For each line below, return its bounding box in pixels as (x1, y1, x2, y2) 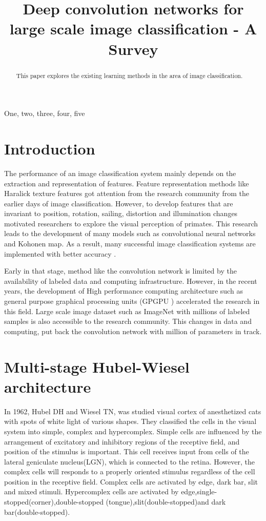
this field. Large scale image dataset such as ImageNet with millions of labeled (4, 305, 250, 316)
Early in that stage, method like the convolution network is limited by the (4, 265, 237, 276)
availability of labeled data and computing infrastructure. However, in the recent (4, 275, 257, 286)
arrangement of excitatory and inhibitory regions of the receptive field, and (4, 436, 240, 447)
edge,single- (181, 486, 217, 497)
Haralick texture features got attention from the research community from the (4, 188, 249, 199)
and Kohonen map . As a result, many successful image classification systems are (4, 238, 256, 249)
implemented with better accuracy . (4, 248, 116, 259)
